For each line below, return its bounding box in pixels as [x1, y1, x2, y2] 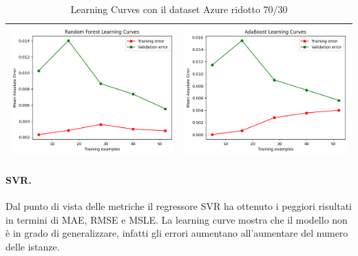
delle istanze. [6, 239, 60, 253]
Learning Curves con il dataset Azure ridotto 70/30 [70, 2, 288, 16]
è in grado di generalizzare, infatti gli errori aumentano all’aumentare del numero [6, 226, 348, 240]
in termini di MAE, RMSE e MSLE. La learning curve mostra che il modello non [6, 212, 348, 226]
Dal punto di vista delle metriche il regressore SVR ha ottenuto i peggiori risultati [6, 198, 352, 213]
